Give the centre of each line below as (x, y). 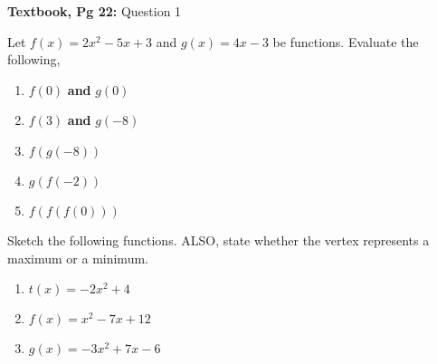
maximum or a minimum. (78, 258)
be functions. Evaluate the (346, 41)
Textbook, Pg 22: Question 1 (95, 11)
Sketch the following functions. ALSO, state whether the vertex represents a (218, 239)
